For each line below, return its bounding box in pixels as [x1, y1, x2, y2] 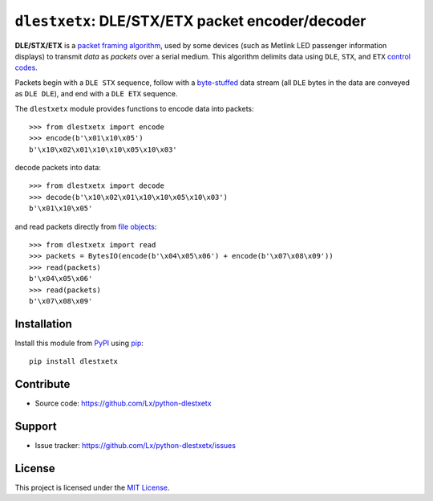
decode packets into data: [14, 163, 102, 173]
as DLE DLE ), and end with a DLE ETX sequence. [14, 89, 178, 99]
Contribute [14, 377, 71, 391]
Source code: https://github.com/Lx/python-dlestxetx [34, 398, 212, 409]
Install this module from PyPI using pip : [14, 338, 144, 348]
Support [14, 419, 57, 433]
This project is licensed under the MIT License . [14, 483, 170, 492]
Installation [14, 317, 72, 331]
